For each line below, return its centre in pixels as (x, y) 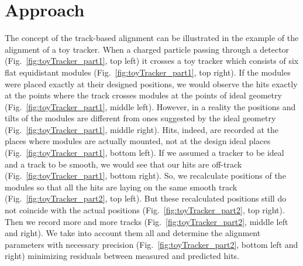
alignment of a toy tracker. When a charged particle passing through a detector (147, 49)
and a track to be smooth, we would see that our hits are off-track (123, 164)
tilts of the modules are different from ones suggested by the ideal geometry (140, 118)
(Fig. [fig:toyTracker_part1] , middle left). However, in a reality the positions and (150, 106)
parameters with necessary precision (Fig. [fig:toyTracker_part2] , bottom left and (151, 244)
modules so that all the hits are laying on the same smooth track (121, 187)
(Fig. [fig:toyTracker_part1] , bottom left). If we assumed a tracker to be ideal (144, 153)
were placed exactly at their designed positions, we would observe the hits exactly (151, 83)
